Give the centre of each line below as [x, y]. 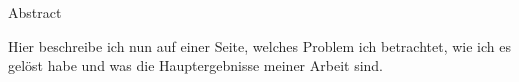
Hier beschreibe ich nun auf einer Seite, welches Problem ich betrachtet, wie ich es [260, 45]
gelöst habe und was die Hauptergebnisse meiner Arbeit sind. [196, 65]
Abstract [35, 12]
